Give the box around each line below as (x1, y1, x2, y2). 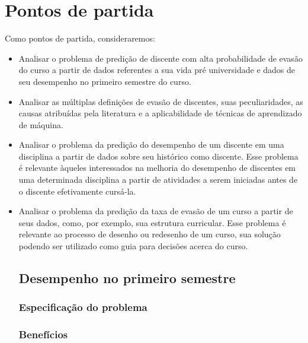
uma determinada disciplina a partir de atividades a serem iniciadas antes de (18, 173, 298, 186)
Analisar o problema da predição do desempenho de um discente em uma (18, 138, 284, 151)
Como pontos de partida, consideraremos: (5, 32, 155, 45)
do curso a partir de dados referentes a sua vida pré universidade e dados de (18, 63, 296, 76)
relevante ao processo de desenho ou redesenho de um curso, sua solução (18, 228, 281, 240)
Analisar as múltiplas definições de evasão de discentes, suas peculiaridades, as (18, 95, 303, 107)
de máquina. (18, 118, 63, 131)
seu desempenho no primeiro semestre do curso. (18, 75, 191, 87)
